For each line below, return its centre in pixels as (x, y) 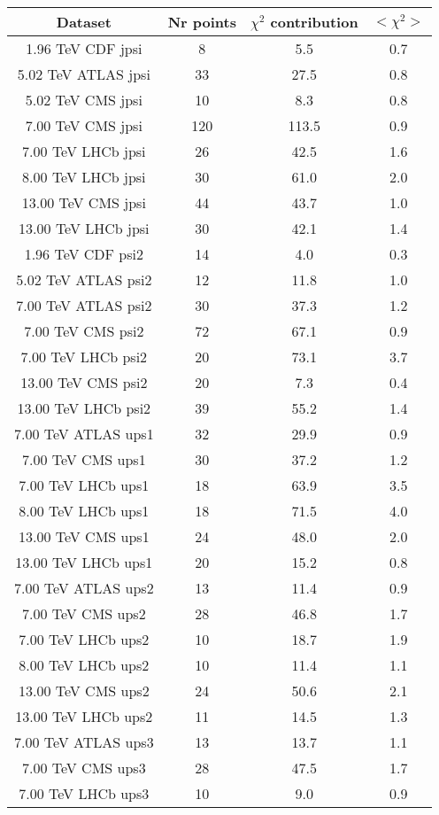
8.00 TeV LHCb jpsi (84, 177)
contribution (314, 22)
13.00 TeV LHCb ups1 (84, 562)
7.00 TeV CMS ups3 (84, 768)
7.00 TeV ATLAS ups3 (84, 742)
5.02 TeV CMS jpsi (84, 100)
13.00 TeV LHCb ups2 (84, 716)
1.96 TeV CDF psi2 (84, 254)
